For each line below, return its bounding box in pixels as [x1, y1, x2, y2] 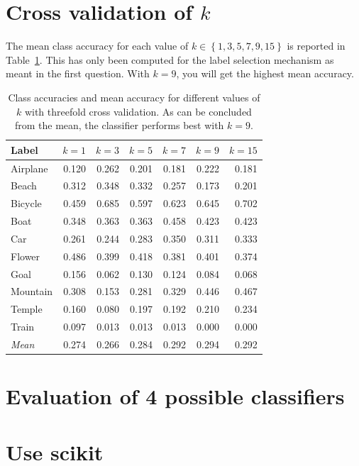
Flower [11, 248, 40, 263]
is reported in [287, 38, 346, 53]
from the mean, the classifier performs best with [14, 118, 224, 133]
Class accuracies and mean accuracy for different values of [8, 89, 260, 104]
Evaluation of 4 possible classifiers [6, 382, 345, 411]
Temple [11, 301, 43, 316]
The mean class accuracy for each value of [6, 38, 189, 53]
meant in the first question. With [6, 66, 150, 81]
